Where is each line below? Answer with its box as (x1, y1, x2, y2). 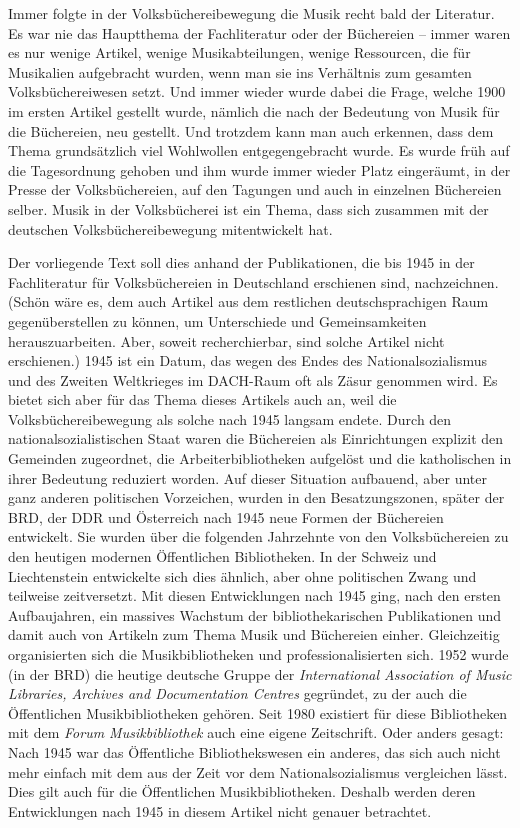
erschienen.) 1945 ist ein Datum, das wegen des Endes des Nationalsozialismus (8, 350, 488, 371)
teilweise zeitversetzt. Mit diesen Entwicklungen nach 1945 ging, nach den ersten (8, 585, 501, 606)
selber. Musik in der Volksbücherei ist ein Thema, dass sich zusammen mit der (8, 198, 489, 219)
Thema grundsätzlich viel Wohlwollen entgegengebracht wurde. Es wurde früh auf (8, 140, 510, 161)
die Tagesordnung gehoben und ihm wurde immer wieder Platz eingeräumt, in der (8, 159, 511, 180)
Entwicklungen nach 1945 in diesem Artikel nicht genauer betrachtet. (8, 800, 432, 821)
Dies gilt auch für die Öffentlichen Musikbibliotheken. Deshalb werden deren (8, 781, 476, 802)
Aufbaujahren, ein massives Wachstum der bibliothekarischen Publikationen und (8, 604, 502, 625)
